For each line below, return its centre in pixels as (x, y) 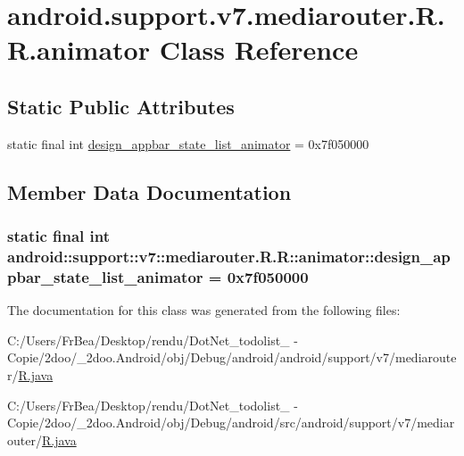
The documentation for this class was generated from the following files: (204, 310)
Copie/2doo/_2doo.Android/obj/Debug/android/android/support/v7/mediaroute (232, 357)
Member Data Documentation (149, 191)
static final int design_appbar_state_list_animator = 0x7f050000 (188, 143)
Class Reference (259, 50)
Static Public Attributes (121, 106)
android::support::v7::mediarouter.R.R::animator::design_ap (229, 256)
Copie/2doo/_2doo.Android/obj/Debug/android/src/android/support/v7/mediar (231, 423)
